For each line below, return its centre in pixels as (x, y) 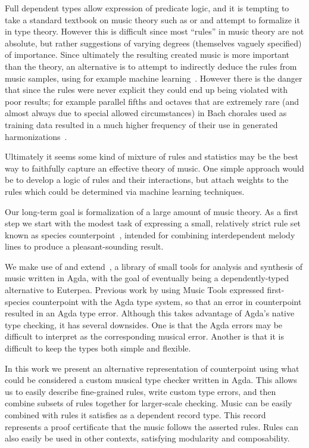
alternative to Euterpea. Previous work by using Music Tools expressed (135, 290)
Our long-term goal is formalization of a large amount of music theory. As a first (152, 211)
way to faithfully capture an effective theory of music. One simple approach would (154, 168)
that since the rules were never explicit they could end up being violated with (146, 90)
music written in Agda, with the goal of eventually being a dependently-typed (147, 278)
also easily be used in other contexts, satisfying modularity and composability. (147, 438)
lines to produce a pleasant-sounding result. (84, 246)
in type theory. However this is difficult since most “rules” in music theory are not (154, 31)
